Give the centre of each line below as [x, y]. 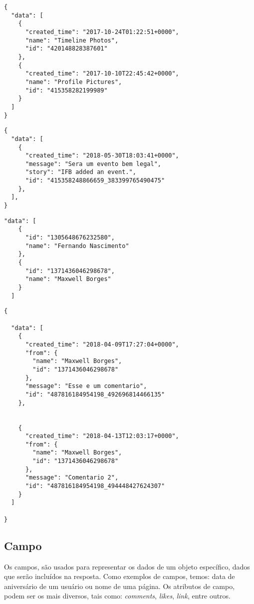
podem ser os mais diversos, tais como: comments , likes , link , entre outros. [118, 596]
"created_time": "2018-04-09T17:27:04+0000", [102, 344]
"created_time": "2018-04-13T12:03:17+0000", [102, 436]
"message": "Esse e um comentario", [86, 386]
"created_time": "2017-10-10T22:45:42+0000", [102, 74]
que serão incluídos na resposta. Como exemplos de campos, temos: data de [120, 576]
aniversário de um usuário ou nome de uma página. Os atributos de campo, [120, 586]
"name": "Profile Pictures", [74, 82]
